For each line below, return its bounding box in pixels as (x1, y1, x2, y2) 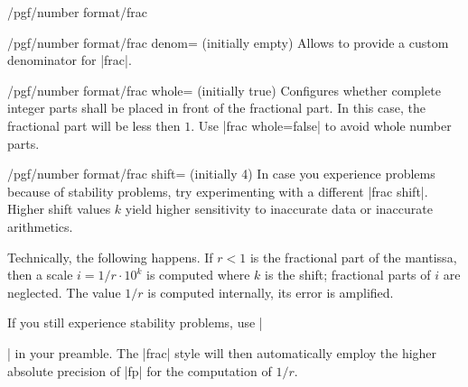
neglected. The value (7, 282, 121, 301)
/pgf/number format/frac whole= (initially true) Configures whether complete (7, 80, 441, 99)
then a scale (7, 265, 73, 284)
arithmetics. (7, 217, 73, 235)
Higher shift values (7, 199, 111, 218)
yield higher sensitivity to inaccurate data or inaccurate (125, 199, 433, 218)
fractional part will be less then (7, 115, 181, 134)
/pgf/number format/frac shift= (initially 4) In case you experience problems (7, 164, 435, 183)
